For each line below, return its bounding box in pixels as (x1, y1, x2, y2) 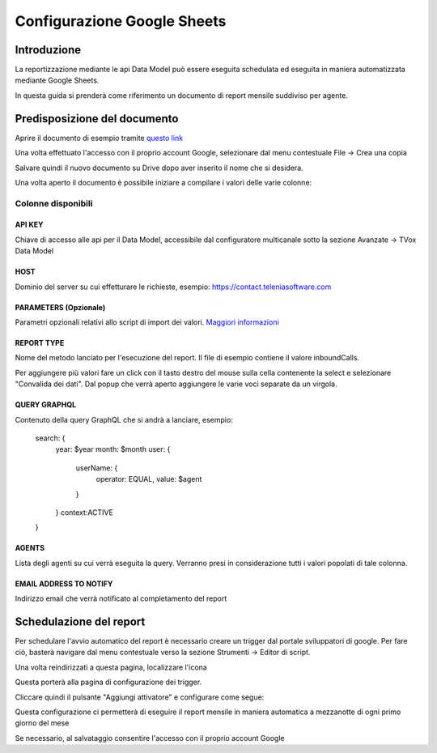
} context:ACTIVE (55, 507, 113, 517)
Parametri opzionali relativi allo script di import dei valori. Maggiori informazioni (15, 317, 279, 327)
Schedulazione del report (15, 615, 146, 628)
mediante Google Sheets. (15, 75, 100, 85)
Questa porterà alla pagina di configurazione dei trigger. (15, 677, 202, 687)
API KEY (15, 219, 44, 230)
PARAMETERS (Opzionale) (15, 302, 106, 312)
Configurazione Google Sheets (15, 12, 227, 30)
